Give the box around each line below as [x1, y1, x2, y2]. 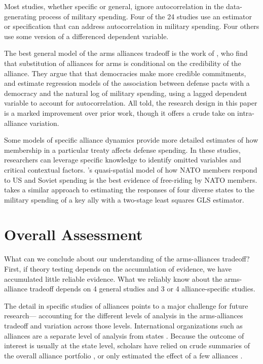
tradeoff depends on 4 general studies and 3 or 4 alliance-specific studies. [29, 283, 255, 294]
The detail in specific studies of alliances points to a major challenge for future [4, 300, 248, 311]
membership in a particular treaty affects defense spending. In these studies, [4, 144, 241, 155]
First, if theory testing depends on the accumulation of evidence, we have [4, 263, 232, 274]
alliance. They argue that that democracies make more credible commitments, [4, 68, 246, 78]
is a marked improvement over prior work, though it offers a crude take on [4, 107, 235, 118]
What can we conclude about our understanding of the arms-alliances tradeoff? [4, 253, 250, 264]
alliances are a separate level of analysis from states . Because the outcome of [4, 330, 244, 341]
